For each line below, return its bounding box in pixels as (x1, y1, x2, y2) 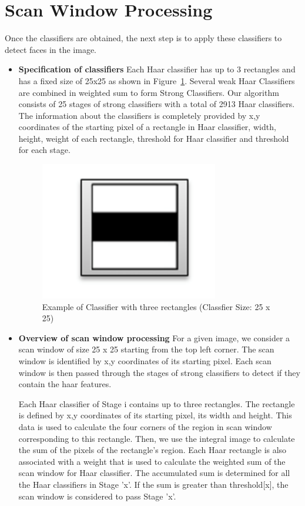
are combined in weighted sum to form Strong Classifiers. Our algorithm (18, 86, 279, 98)
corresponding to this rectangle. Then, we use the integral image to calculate (18, 432, 295, 444)
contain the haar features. (18, 378, 112, 390)
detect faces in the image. (5, 43, 96, 55)
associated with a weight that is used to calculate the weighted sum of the (18, 455, 286, 467)
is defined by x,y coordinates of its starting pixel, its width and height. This (18, 409, 292, 421)
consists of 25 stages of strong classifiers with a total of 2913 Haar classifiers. (18, 98, 295, 110)
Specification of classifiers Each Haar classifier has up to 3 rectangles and (18, 63, 296, 75)
